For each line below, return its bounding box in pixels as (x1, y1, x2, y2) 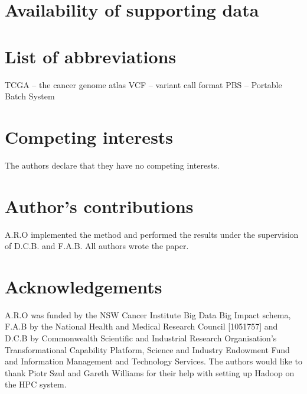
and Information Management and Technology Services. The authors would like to (5, 355, 302, 367)
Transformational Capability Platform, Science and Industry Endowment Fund (5, 343, 290, 356)
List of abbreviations (5, 44, 177, 68)
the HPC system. (5, 378, 67, 390)
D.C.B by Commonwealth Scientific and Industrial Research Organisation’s (5, 332, 277, 344)
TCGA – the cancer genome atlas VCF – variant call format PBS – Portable (5, 78, 282, 91)
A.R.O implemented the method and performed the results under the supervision (5, 228, 299, 240)
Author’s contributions (5, 193, 194, 218)
